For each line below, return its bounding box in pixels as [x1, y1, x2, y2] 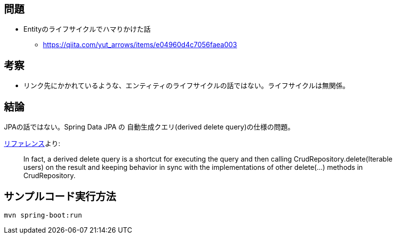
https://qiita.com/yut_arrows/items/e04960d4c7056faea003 [43, 40, 238, 49]
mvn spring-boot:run [4, 211, 82, 219]
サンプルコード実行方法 [4, 190, 116, 202]
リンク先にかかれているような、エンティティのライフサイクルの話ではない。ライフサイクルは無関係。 [23, 81, 350, 90]
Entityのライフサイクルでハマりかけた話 [23, 25, 151, 34]
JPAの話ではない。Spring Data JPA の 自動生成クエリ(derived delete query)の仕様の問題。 [4, 123, 295, 131]
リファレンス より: [4, 139, 60, 148]
